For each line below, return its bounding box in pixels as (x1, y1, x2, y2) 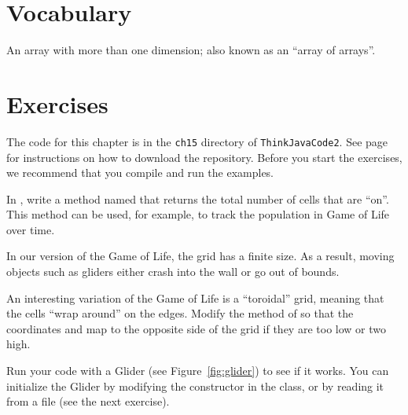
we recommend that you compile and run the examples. (6, 164, 274, 181)
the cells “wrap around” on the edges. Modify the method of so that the (6, 305, 354, 321)
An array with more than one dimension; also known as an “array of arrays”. (6, 42, 376, 58)
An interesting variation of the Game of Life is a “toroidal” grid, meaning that (6, 289, 384, 306)
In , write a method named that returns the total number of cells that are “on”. (6, 190, 389, 207)
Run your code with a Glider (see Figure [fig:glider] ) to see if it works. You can (6, 362, 389, 379)
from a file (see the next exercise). (6, 393, 170, 409)
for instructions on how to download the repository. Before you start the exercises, (6, 149, 402, 165)
